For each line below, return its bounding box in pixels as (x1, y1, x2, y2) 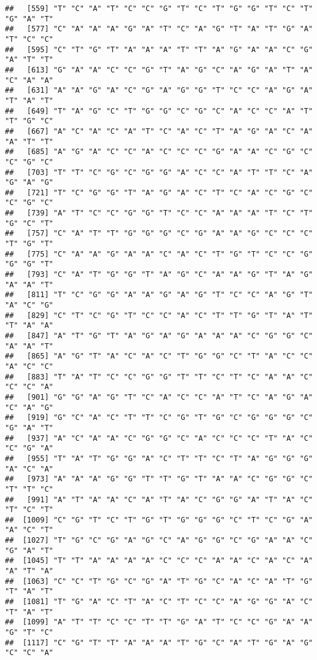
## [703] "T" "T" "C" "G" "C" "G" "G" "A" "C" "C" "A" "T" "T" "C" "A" (5, 168, 313, 177)
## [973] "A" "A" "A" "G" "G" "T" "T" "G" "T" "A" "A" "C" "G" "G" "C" (5, 475, 313, 484)
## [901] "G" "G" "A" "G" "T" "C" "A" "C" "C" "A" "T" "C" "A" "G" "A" (5, 392, 313, 402)
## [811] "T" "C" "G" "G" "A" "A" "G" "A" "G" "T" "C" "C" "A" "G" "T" (5, 290, 313, 300)
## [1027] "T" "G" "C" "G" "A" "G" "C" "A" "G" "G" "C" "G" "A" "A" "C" (5, 536, 313, 545)
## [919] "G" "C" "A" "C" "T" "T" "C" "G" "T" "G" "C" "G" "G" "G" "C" (5, 413, 313, 422)
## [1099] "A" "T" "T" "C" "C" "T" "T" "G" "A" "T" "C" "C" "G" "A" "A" (5, 618, 313, 627)
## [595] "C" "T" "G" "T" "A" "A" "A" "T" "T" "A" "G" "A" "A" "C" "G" (5, 45, 313, 54)
